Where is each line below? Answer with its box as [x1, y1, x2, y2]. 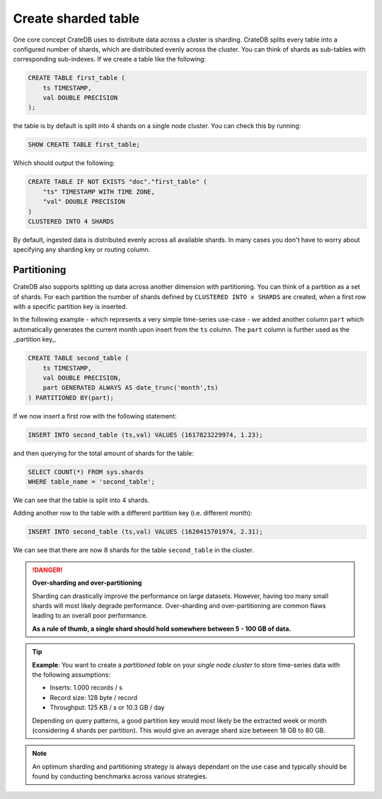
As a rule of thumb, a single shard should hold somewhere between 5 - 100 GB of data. [32, 624, 291, 633]
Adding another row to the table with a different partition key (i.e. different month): [13, 509, 253, 518]
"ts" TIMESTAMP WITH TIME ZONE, [42, 187, 156, 196]
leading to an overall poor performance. [32, 612, 148, 620]
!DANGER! [32, 566, 63, 574]
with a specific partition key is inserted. [13, 303, 127, 311]
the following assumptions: [32, 670, 111, 679]
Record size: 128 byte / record [50, 693, 138, 701]
